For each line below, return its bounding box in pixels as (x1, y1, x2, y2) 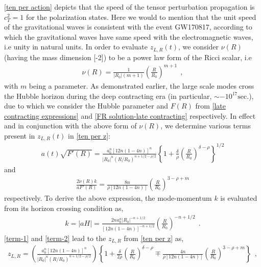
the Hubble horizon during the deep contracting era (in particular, (4, 90, 212, 101)
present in (4, 130, 35, 141)
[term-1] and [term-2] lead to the (4, 232, 106, 243)
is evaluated (220, 193, 257, 203)
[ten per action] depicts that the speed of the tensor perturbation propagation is (4, 2, 255, 12)
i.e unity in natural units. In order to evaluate (4, 41, 148, 52)
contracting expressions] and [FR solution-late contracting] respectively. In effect (4, 110, 256, 121)
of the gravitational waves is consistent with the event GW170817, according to (4, 21, 252, 32)
